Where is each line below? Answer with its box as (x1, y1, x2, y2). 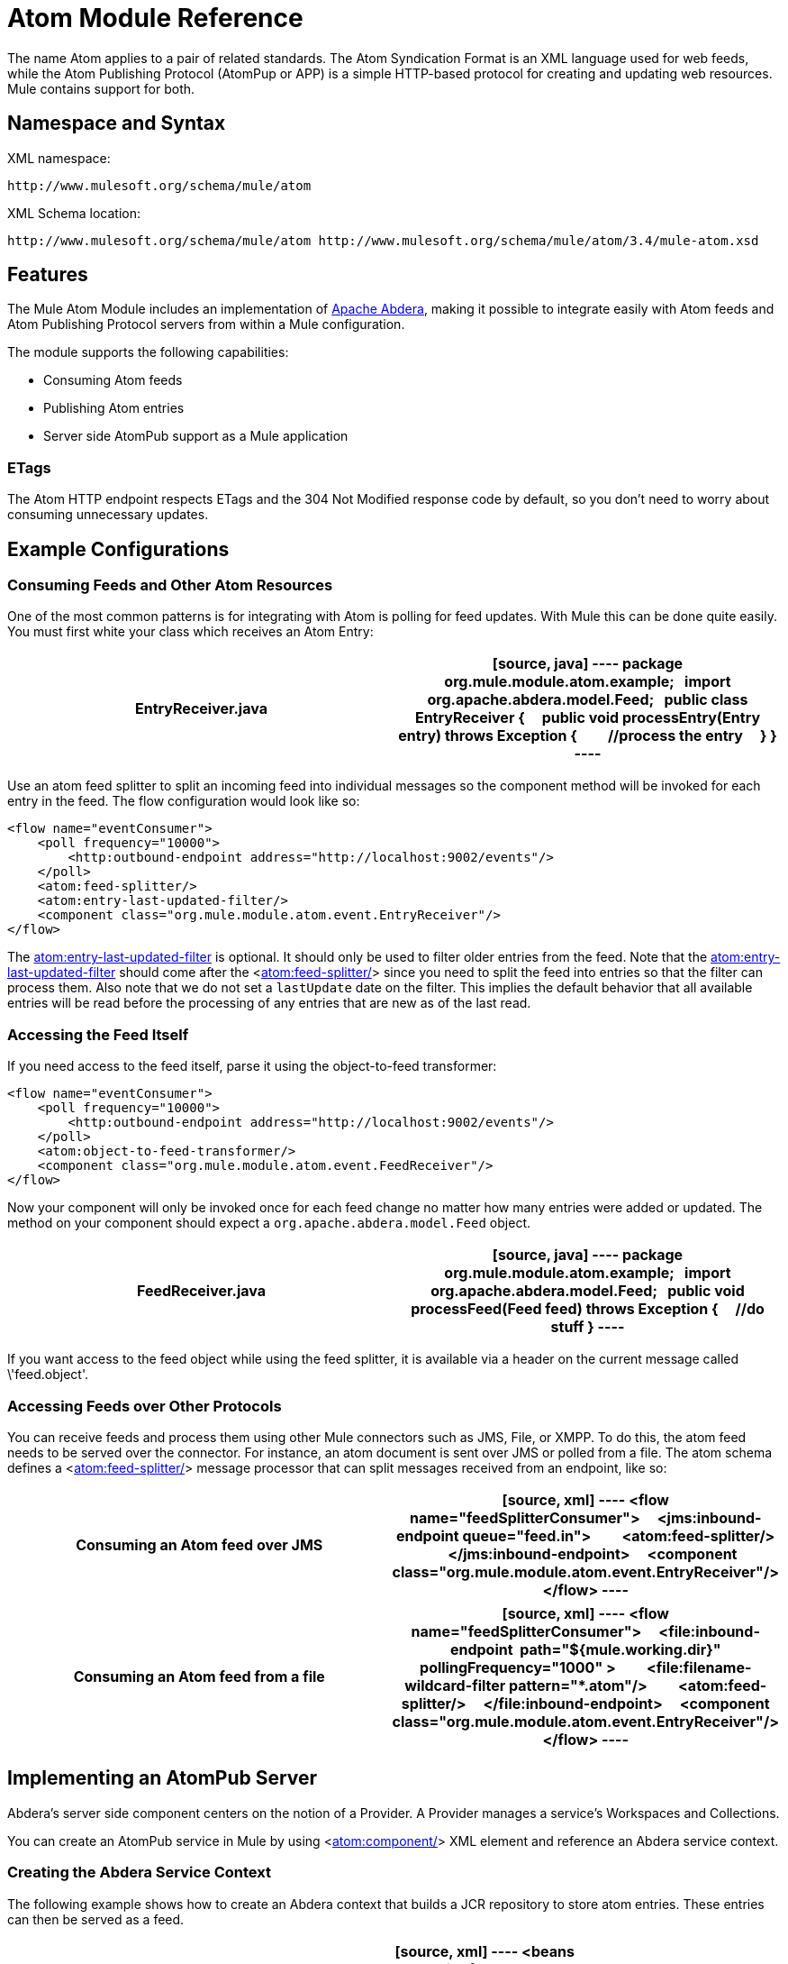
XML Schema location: (7, 205, 140, 221)
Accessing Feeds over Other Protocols (7, 1396, 282, 1415)
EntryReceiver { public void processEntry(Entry (414, 708, 761, 727)
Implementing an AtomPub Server (7, 1767, 318, 1790)
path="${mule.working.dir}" (520, 1640, 721, 1658)
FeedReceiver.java (137, 1282, 266, 1301)
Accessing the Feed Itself (7, 1025, 189, 1044)
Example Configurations (7, 537, 230, 561)
